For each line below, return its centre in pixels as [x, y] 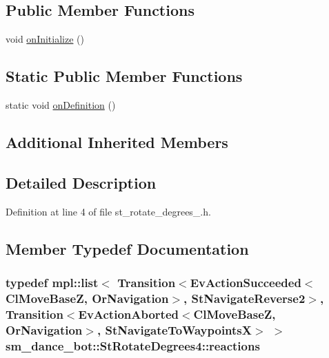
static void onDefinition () [61, 105]
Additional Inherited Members [117, 141]
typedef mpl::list [52, 282]
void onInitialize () [45, 39]
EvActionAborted [128, 314]
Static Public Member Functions [124, 76]
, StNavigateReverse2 [245, 298]
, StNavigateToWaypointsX [175, 329]
